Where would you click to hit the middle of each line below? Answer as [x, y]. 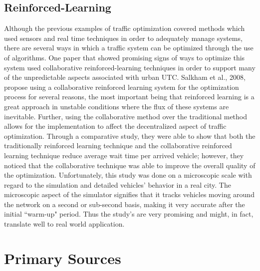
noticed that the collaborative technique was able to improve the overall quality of [130, 165]
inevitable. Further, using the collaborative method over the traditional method [126, 116]
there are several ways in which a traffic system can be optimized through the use [129, 48]
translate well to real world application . [64, 224]
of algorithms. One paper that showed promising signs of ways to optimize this [125, 57]
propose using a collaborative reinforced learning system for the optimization [122, 87]
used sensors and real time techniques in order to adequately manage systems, [123, 38]
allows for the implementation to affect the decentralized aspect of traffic [115, 126]
